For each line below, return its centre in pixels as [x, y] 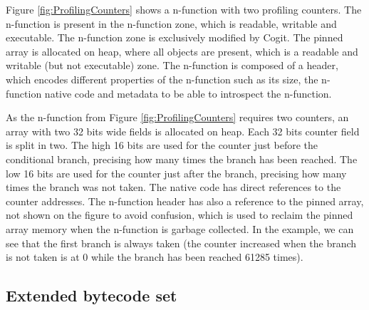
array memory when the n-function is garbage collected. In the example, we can [180, 228]
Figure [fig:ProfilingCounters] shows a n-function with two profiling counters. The [184, 9]
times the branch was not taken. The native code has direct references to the [173, 187]
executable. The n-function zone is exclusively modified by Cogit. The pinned [175, 37]
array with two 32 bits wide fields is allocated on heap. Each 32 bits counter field [183, 131]
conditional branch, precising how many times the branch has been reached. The [182, 159]
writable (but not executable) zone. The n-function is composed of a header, [172, 65]
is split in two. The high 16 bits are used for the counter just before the [162, 145]
